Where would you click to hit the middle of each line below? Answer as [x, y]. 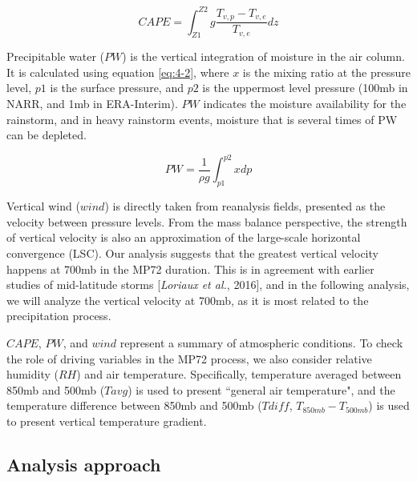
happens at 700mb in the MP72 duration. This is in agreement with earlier [190, 269]
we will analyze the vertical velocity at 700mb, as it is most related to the [188, 300]
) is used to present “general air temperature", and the [261, 389]
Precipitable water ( [55, 56]
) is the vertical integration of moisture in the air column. [263, 56]
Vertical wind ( [43, 206]
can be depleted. [47, 135]
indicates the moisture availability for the [305, 104]
